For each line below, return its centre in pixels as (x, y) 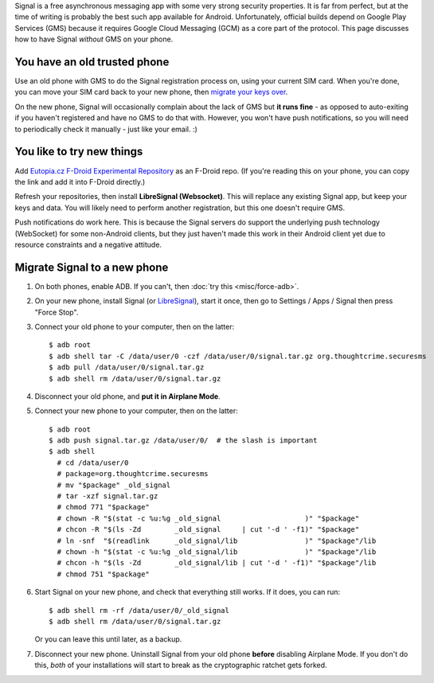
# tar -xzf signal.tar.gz (108, 496)
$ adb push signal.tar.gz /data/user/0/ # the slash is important (183, 441)
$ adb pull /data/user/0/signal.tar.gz (127, 367)
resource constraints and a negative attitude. (88, 244)
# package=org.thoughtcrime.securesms (133, 474)
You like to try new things (79, 152)
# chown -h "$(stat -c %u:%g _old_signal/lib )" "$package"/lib (217, 552)
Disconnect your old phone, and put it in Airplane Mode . (127, 396)
